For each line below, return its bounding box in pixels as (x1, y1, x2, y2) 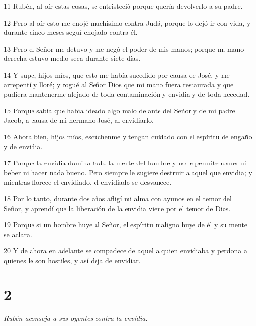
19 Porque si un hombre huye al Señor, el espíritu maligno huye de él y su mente (4, 219, 248, 230)
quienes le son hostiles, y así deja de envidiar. (4, 255, 141, 265)
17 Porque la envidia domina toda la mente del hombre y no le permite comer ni (4, 158, 247, 168)
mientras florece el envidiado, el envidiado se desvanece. (4, 177, 172, 187)
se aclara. (4, 229, 32, 239)
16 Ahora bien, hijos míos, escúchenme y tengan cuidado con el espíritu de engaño (4, 131, 252, 141)
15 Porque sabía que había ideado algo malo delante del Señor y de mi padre (4, 105, 235, 115)
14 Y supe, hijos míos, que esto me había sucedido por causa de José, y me (4, 69, 230, 80)
